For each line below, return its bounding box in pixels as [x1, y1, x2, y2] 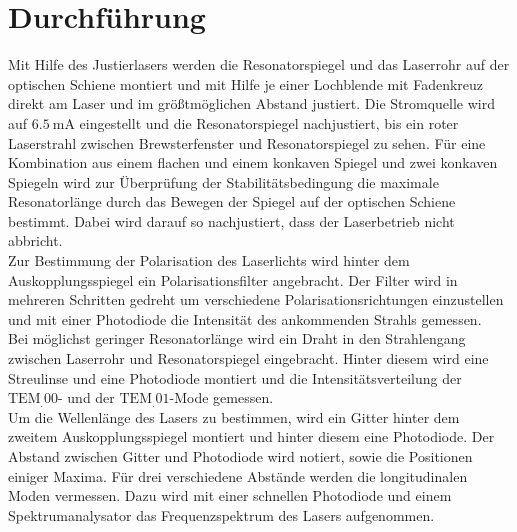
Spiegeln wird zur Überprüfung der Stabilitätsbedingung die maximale [8, 171, 439, 192]
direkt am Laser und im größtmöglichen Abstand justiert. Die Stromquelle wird [8, 93, 495, 114]
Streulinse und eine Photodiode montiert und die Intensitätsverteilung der [8, 367, 462, 388]
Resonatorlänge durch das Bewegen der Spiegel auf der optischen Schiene [8, 191, 456, 212]
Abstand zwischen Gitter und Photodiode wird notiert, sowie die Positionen [8, 446, 473, 466]
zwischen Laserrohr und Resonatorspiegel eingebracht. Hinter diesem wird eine [8, 348, 489, 369]
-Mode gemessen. [169, 387, 274, 408]
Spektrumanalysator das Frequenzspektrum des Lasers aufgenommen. [8, 504, 435, 525]
